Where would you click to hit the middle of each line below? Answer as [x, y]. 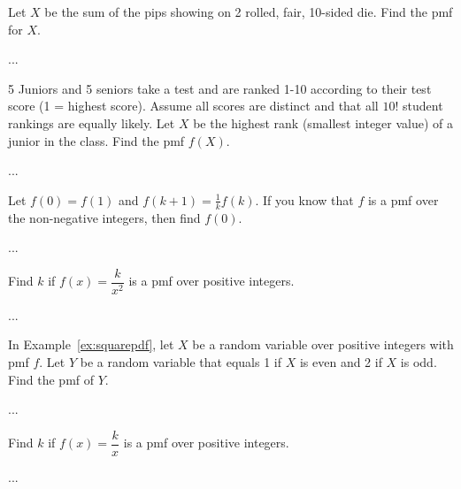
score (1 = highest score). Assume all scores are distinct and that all [193, 106]
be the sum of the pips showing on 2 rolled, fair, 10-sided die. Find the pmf [249, 11]
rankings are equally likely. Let [92, 122]
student [423, 106]
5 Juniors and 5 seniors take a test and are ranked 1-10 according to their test [220, 88]
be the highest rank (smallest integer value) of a [323, 122]
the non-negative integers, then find [104, 217]
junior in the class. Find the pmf [96, 140]
